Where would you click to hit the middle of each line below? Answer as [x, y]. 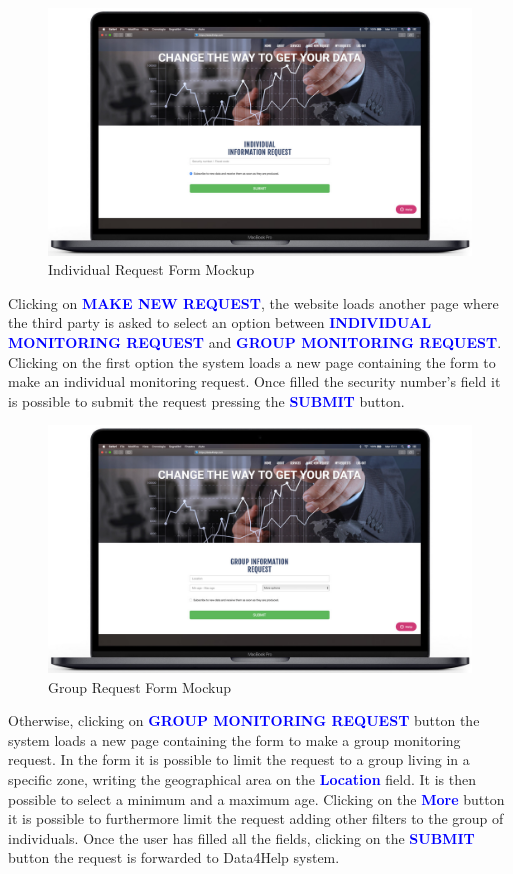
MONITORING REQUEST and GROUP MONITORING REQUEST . [255, 341]
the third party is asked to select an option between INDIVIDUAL [220, 322]
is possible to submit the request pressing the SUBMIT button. [206, 400]
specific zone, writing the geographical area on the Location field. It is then [242, 778]
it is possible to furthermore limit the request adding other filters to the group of [256, 818]
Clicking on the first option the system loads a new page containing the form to [252, 361]
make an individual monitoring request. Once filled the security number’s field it [254, 381]
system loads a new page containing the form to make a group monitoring [234, 739]
